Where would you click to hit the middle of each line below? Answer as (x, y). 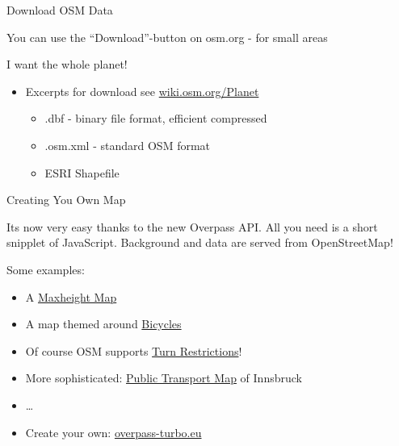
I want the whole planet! (67, 64)
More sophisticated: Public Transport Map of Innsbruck (164, 378)
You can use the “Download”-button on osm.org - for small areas (167, 37)
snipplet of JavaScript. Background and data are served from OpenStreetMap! (200, 242)
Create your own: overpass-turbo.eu (113, 432)
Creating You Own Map (66, 200)
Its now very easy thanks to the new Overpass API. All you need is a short (192, 226)
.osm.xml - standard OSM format (128, 145)
